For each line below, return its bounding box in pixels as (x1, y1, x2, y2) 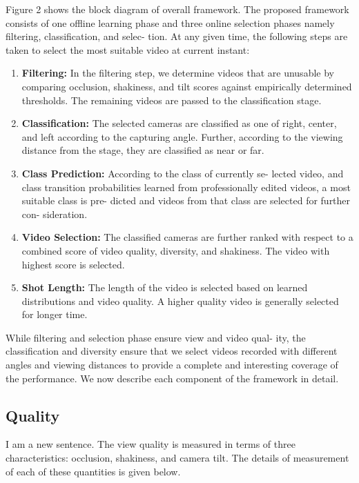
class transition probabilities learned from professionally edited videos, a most (21, 179, 351, 194)
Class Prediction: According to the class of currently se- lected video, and (21, 166, 344, 180)
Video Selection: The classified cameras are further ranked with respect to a (21, 230, 353, 244)
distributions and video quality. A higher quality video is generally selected (21, 293, 339, 308)
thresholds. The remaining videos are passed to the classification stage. (21, 92, 322, 107)
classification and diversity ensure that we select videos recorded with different (6, 344, 338, 358)
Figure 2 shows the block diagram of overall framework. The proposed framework (6, 2, 349, 16)
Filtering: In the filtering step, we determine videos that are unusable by (21, 66, 334, 80)
